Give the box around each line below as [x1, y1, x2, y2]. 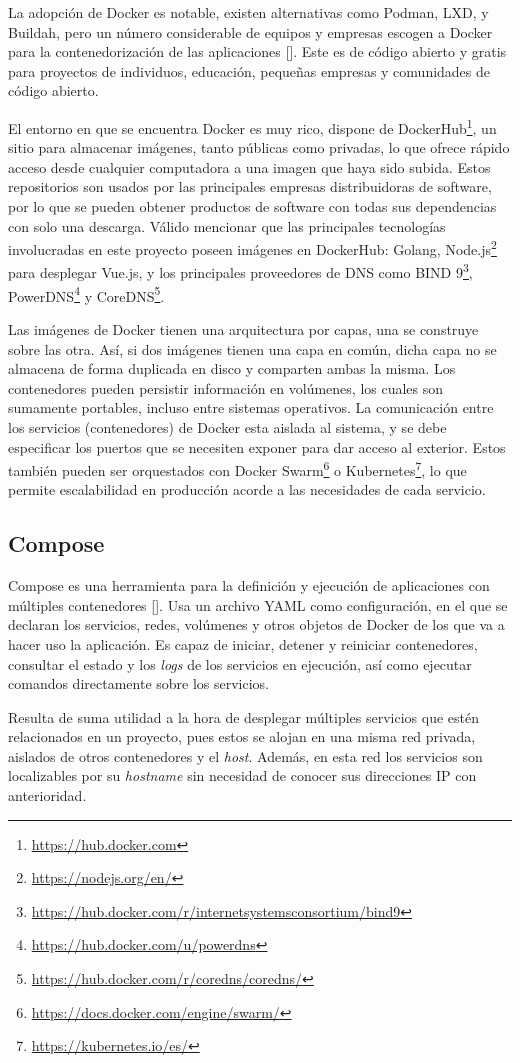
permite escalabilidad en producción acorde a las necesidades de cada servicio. [8, 479, 486, 500]
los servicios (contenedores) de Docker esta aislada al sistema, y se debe [8, 416, 447, 437]
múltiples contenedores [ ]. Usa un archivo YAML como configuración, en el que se [8, 594, 508, 615]
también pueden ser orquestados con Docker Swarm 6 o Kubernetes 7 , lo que [8, 457, 467, 480]
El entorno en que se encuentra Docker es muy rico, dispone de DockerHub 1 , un [8, 114, 497, 138]
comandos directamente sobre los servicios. [8, 673, 270, 694]
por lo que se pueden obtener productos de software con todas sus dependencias [8, 196, 497, 216]
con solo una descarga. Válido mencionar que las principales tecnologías [8, 215, 446, 236]
